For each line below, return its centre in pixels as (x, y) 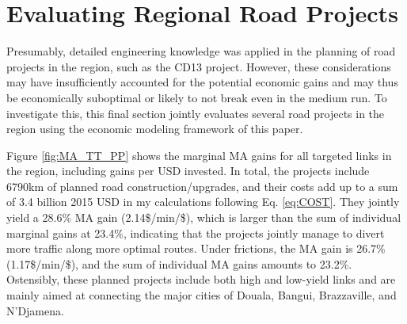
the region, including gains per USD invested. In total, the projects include (188, 171)
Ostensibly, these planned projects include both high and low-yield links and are (201, 279)
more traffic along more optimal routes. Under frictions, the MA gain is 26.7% (196, 248)
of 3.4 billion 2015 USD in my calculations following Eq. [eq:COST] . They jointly (203, 202)
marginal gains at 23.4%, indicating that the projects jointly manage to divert (196, 233)
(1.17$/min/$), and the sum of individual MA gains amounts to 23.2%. (179, 263)
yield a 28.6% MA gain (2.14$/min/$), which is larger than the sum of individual (204, 217)
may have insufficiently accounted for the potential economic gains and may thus (202, 82)
